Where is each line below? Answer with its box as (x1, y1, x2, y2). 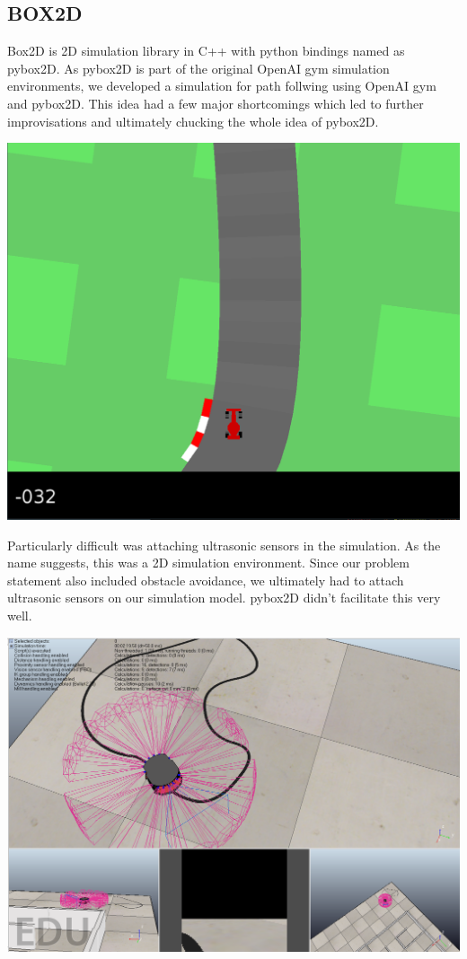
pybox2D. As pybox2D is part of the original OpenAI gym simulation (7, 58, 390, 77)
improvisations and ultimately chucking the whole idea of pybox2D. (7, 111, 379, 130)
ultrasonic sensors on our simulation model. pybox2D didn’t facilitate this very (7, 588, 441, 607)
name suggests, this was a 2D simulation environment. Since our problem (7, 553, 410, 572)
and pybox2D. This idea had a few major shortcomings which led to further (7, 93, 424, 112)
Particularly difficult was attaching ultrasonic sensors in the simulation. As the (7, 535, 441, 554)
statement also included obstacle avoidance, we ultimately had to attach (7, 570, 404, 589)
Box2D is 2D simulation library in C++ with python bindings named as (7, 41, 405, 60)
